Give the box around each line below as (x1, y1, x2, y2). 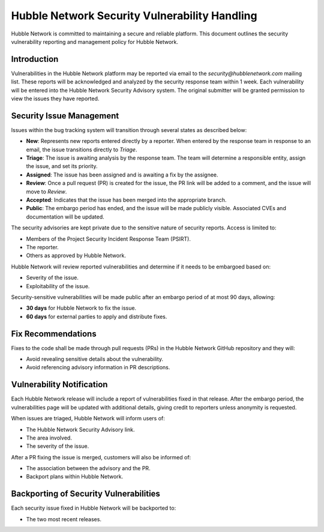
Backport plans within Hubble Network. (26, 473, 124, 480)
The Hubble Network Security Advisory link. (26, 426, 135, 433)
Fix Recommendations (11, 328, 97, 339)
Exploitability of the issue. (26, 282, 90, 289)
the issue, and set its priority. (26, 163, 98, 170)
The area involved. (26, 434, 72, 441)
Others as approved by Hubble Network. (26, 252, 126, 259)
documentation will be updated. (26, 213, 104, 220)
